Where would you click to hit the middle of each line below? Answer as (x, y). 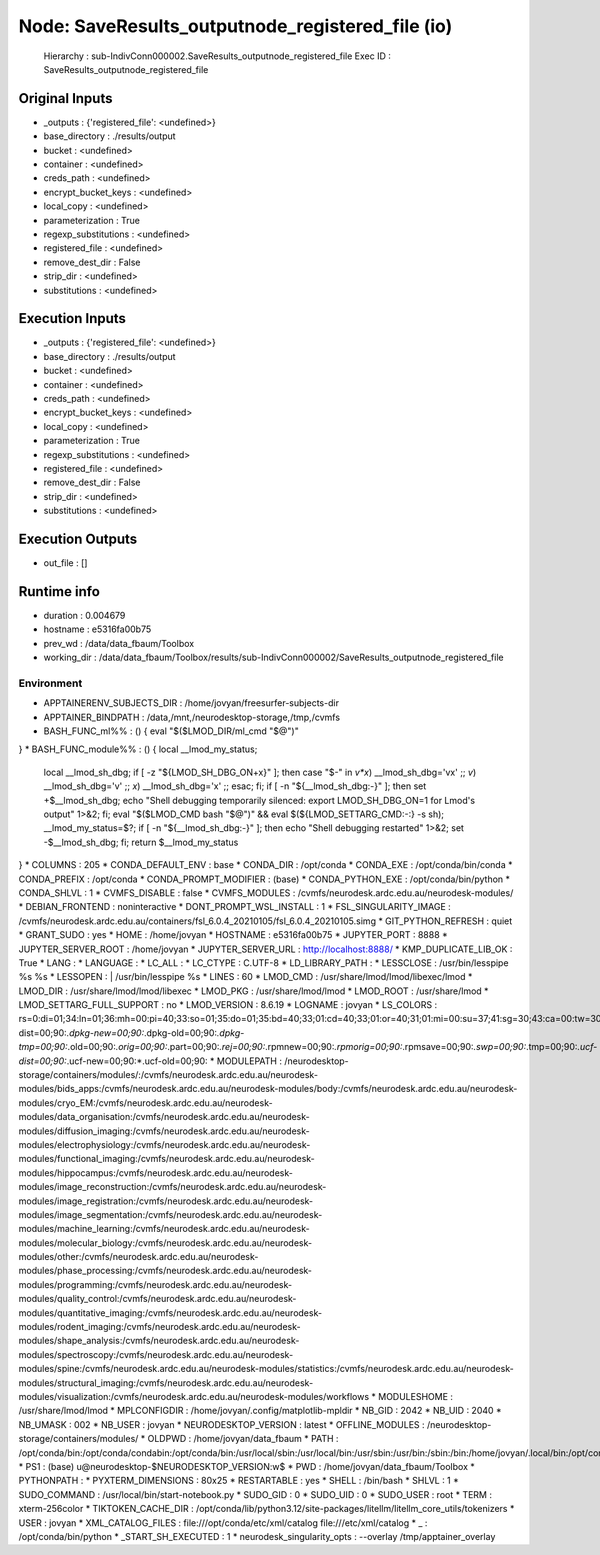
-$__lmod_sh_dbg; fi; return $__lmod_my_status (141, 842)
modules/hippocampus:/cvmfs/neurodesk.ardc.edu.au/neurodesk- (156, 1172)
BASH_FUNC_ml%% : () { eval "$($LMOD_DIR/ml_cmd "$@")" (171, 731)
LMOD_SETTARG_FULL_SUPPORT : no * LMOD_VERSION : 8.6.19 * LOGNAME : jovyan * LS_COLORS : (228, 1005)
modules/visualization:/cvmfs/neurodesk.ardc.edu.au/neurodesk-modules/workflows (194, 1396)
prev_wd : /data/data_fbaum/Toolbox (119, 643)
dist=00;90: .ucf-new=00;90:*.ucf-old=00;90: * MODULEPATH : (150, 1061)
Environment (50, 683)
